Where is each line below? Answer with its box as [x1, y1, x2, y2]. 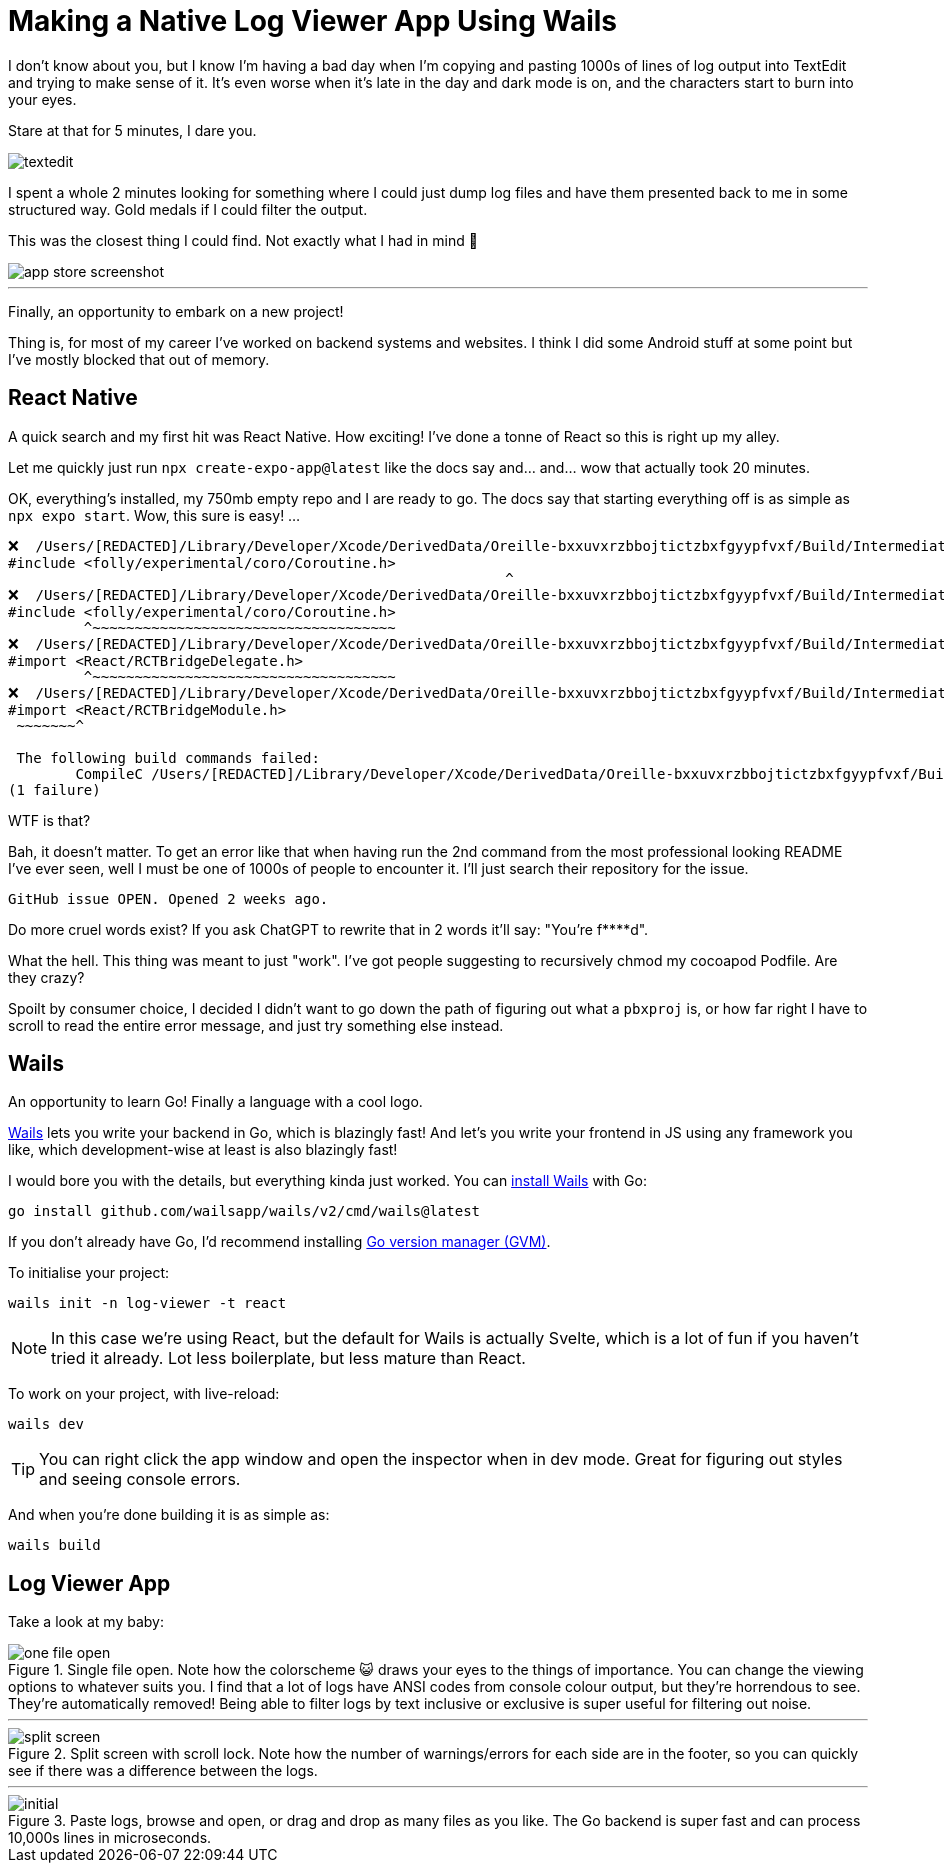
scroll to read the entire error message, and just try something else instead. [8, 1016, 504, 1034]
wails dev [8, 1416, 84, 1433]
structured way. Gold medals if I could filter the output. [8, 200, 368, 218]
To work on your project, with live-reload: [8, 1385, 280, 1403]
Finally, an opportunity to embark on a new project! [8, 302, 344, 320]
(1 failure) [8, 781, 101, 798]
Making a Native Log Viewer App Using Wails [8, 4, 617, 38]
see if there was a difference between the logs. [8, 1762, 318, 1780]
